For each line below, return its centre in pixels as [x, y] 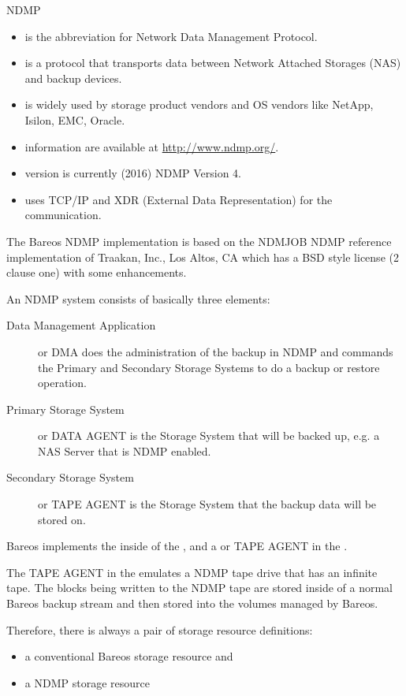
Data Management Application [81, 325]
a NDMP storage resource [87, 682]
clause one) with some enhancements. [97, 272]
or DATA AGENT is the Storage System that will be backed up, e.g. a [209, 435]
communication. [63, 215]
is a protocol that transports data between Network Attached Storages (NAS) [213, 63]
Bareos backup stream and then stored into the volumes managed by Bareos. [192, 603]
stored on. [62, 519]
